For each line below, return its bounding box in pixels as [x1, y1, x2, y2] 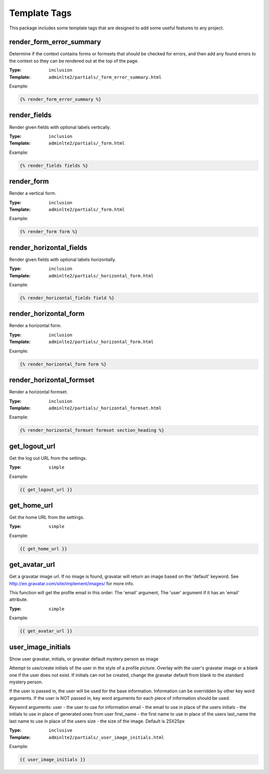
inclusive [48, 728, 72, 733]
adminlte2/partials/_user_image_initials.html [48, 735, 164, 740]
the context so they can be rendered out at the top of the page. [9, 58, 139, 64]
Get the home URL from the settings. [9, 515, 85, 520]
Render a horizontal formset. [9, 389, 68, 395]
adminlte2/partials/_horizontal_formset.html [48, 405, 162, 411]
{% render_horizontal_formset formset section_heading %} [19, 427, 164, 433]
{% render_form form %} [19, 229, 78, 235]
